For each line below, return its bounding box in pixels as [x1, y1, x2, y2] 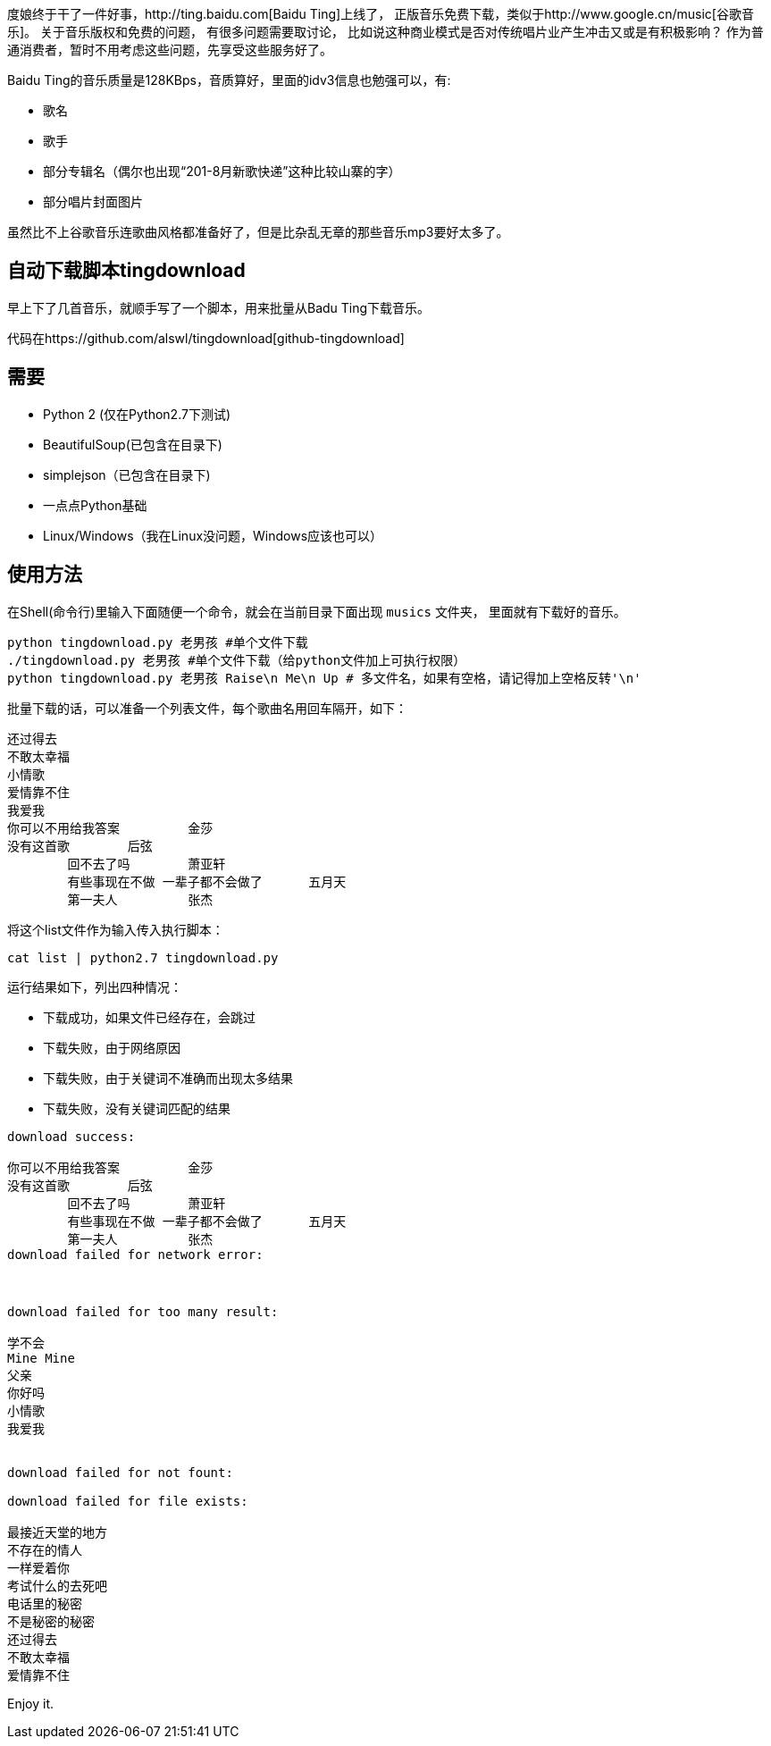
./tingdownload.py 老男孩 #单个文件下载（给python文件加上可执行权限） [7, 652, 466, 667]
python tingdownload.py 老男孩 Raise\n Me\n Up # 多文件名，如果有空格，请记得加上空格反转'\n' [7, 670, 641, 685]
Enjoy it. [7, 1695, 54, 1711]
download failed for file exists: [7, 1493, 248, 1508]
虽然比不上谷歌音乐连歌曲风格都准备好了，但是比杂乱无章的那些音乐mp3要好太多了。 [7, 224, 509, 239]
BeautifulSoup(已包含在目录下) [43, 436, 222, 452]
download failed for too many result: [7, 1304, 279, 1319]
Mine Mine [7, 1350, 75, 1365]
